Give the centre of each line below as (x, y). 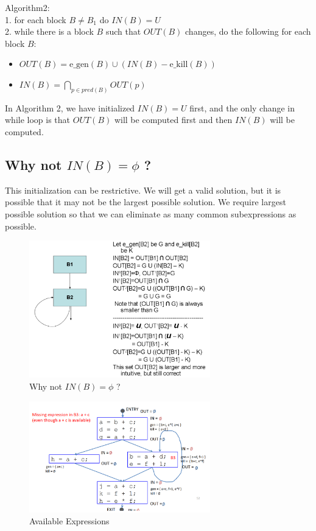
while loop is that (38, 120)
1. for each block (36, 19)
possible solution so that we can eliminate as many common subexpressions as (151, 214)
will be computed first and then (173, 120)
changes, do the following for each (248, 31)
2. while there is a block (49, 31)
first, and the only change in (242, 107)
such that (123, 31)
